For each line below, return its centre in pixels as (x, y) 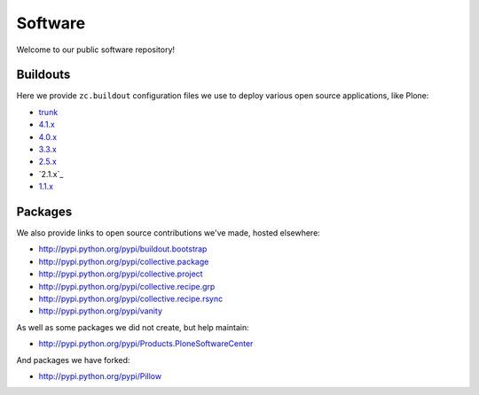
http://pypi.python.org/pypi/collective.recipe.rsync (131, 299)
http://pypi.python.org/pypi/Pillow (100, 376)
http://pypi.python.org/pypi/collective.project (121, 274)
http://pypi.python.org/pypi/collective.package (124, 261)
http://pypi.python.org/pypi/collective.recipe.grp (127, 286)
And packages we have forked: (73, 360)
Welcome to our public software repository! (96, 50)
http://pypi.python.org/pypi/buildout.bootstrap (123, 249)
